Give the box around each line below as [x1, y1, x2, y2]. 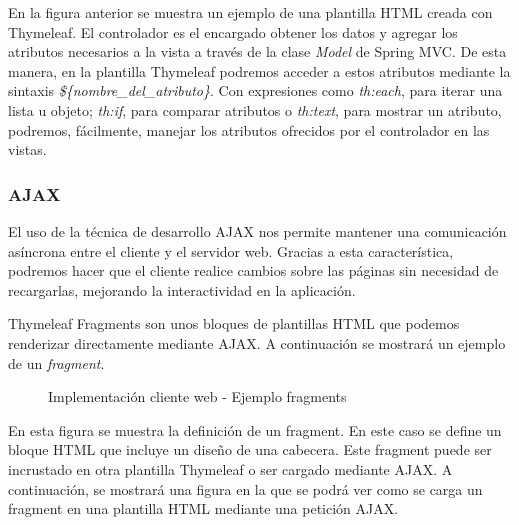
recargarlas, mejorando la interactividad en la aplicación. [8, 279, 356, 300]
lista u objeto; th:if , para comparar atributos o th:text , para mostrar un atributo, [8, 99, 502, 120]
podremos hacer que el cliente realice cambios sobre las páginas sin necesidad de [8, 260, 499, 281]
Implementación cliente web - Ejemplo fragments [48, 386, 347, 407]
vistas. [8, 139, 47, 160]
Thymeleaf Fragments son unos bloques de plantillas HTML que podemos [8, 313, 460, 334]
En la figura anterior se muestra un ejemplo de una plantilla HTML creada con [8, 2, 493, 22]
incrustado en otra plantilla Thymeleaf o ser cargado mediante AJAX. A [8, 458, 453, 479]
